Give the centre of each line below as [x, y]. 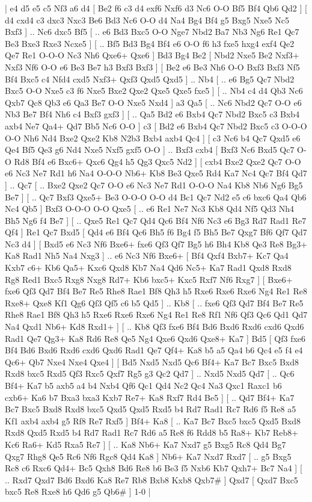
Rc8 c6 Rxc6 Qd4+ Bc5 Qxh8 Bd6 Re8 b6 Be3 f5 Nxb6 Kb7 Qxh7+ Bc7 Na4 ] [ [154, 468]
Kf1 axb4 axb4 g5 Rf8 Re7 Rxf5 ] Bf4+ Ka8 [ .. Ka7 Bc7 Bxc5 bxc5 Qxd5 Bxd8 [153, 420]
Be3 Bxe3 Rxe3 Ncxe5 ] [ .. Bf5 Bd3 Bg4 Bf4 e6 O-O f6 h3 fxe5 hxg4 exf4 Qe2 [150, 43]
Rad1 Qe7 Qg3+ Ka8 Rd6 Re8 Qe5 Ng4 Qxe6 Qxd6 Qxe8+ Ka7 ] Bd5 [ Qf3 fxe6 [155, 338]
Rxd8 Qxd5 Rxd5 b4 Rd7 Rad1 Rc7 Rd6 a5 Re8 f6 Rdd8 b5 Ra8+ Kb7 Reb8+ [152, 432]
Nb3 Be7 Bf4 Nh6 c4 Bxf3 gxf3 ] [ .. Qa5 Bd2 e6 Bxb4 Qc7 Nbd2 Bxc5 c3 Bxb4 [152, 114]
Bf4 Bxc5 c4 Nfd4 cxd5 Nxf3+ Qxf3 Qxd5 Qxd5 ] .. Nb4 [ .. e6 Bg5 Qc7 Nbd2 [150, 79]
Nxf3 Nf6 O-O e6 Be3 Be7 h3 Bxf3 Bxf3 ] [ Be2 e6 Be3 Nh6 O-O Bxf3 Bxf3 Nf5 [152, 67]
